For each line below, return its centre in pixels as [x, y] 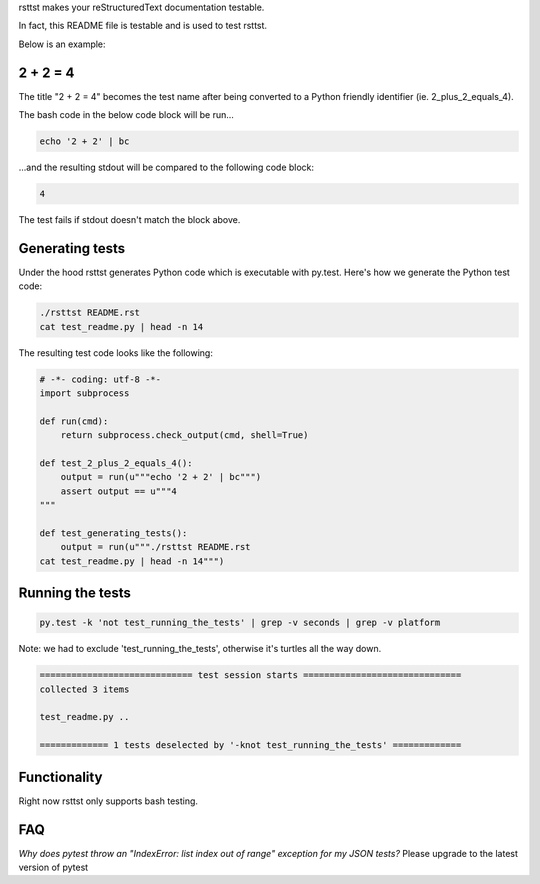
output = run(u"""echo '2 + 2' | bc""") [161, 477]
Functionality [60, 776]
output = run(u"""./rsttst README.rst [155, 547]
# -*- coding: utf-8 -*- [100, 379]
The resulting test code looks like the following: [116, 352]
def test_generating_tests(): [113, 533]
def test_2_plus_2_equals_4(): [116, 463]
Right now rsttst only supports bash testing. [108, 801]
